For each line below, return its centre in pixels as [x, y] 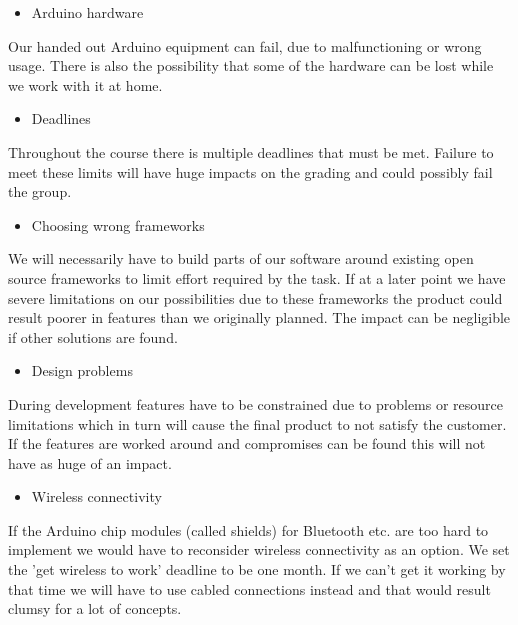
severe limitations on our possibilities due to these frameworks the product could [255, 297]
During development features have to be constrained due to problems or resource [256, 403]
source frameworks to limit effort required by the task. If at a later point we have [257, 277]
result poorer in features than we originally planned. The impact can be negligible [259, 317]
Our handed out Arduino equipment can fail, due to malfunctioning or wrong [245, 45]
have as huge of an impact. [90, 462]
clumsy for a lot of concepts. [95, 608]
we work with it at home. [85, 84]
